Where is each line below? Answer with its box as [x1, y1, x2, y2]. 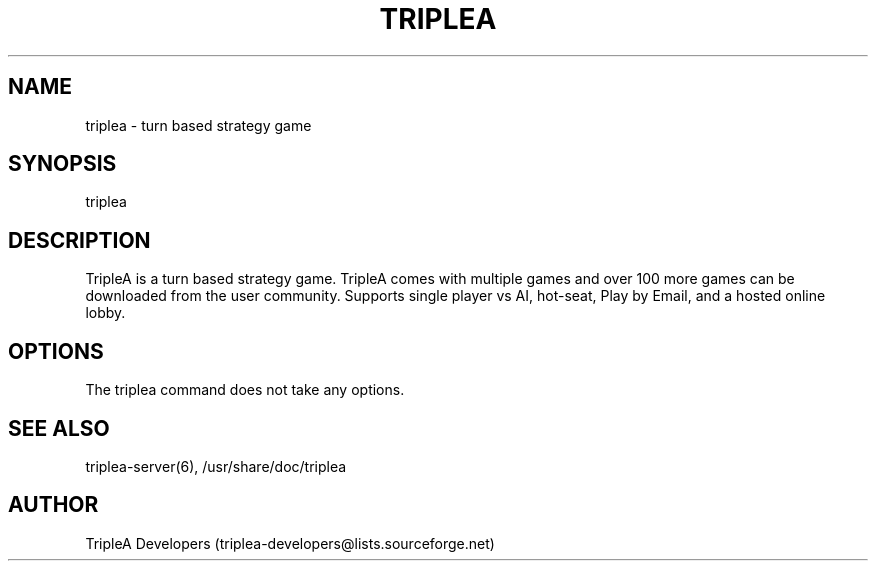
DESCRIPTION [8, 227, 151, 253]
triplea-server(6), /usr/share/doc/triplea [85, 457, 347, 475]
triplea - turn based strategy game [85, 116, 312, 134]
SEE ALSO [8, 415, 110, 441]
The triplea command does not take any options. [85, 381, 405, 399]
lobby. [85, 304, 126, 322]
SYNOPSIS [8, 151, 117, 177]
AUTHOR [8, 492, 99, 518]
